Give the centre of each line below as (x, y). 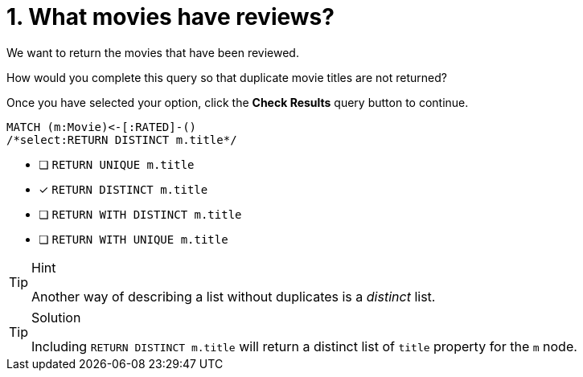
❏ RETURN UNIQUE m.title (117, 164)
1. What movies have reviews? (170, 17)
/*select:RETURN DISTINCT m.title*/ (122, 139)
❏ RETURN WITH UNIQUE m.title (133, 239)
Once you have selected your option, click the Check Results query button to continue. (238, 102)
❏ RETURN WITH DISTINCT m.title (140, 214)
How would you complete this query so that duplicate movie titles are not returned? (227, 77)
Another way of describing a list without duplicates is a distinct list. (234, 296)
